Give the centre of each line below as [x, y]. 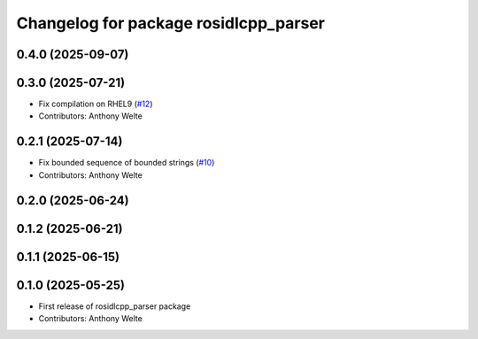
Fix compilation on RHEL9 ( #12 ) [96, 104]
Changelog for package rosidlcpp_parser [170, 23]
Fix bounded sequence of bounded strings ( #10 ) [127, 163]
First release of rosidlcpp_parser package [115, 306]
